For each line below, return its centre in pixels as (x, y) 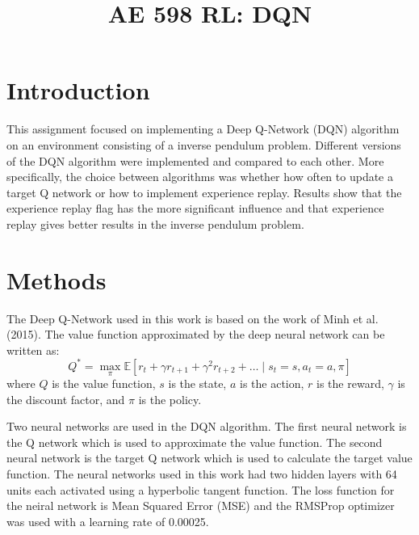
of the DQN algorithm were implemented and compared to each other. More (195, 160)
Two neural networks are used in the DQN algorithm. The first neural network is (207, 426)
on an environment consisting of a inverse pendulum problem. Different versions (204, 144)
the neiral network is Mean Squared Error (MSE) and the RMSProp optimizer (201, 506)
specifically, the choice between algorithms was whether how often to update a (200, 177)
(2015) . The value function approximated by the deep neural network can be (196, 334)
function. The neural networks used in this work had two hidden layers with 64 (202, 474)
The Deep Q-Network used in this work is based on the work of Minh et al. (193, 318)
